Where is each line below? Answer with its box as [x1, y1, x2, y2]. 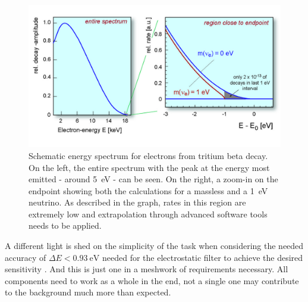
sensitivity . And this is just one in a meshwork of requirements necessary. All [5, 263, 288, 275]
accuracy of [5, 251, 46, 263]
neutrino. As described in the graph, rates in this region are [29, 196, 246, 208]
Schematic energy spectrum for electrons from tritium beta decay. [29, 149, 268, 161]
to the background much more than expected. [5, 286, 171, 298]
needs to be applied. [29, 219, 102, 232]
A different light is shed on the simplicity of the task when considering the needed [5, 239, 304, 252]
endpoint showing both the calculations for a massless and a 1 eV [29, 184, 268, 197]
